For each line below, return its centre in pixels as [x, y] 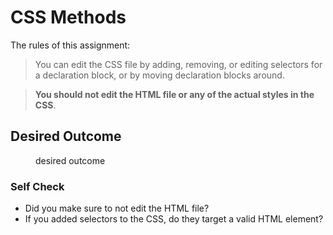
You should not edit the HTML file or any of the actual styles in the [174, 94]
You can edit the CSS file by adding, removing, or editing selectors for [178, 64]
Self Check [37, 186]
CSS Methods [68, 17]
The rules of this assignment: [70, 45]
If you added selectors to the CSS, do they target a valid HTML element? [174, 219]
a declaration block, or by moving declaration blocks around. [159, 75]
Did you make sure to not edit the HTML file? [117, 208]
